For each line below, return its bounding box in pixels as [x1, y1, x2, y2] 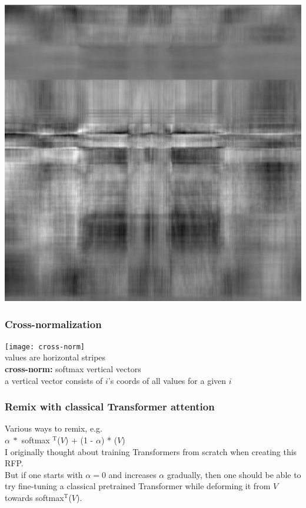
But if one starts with [5, 468, 83, 480]
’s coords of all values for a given [108, 374, 227, 386]
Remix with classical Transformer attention [5, 399, 215, 414]
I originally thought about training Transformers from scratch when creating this [5, 445, 297, 457]
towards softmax [5, 492, 64, 504]
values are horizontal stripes [5, 351, 106, 363]
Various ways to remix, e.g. [5, 422, 102, 435]
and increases [108, 468, 157, 480]
